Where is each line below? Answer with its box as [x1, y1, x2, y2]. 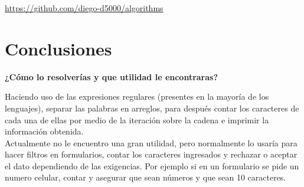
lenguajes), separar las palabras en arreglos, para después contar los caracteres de [5, 101, 299, 114]
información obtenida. [5, 125, 84, 137]
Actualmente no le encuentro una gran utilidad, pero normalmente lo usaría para [5, 136, 298, 149]
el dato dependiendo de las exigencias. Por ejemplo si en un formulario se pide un [5, 159, 299, 172]
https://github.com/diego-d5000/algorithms [5, 2, 164, 14]
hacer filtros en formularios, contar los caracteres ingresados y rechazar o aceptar [5, 148, 298, 160]
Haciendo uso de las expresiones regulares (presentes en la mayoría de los [5, 90, 269, 103]
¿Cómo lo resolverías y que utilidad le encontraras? [5, 70, 218, 83]
